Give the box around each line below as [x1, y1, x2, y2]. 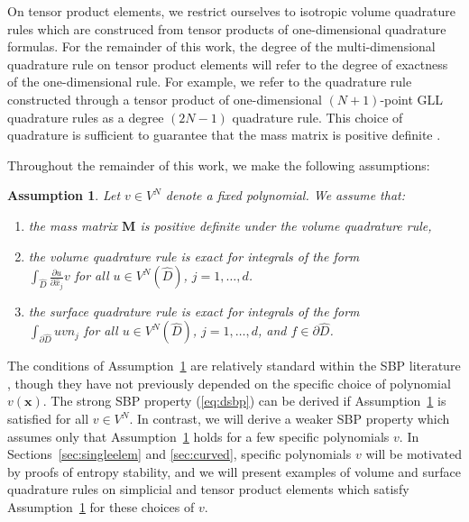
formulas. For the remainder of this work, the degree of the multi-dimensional [7, 37, 436, 56]
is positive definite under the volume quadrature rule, [140, 215, 432, 234]
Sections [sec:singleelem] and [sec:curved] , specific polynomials [7, 444, 352, 463]
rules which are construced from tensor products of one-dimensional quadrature [7, 19, 446, 38]
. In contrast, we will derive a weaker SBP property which [129, 409, 450, 428]
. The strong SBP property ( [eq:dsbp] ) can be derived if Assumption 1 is [42, 391, 446, 410]
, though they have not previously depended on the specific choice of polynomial [7, 373, 451, 392]
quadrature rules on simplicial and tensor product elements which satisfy [7, 480, 409, 499]
